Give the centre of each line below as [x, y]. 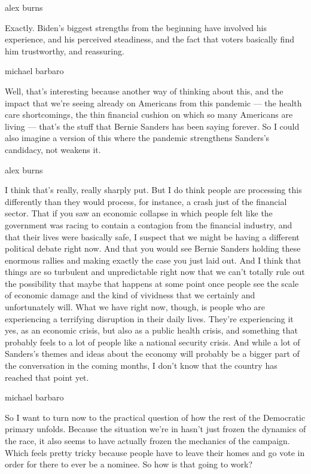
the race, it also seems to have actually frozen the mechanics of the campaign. [147, 441]
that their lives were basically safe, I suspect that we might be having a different [152, 236]
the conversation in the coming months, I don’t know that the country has [141, 366]
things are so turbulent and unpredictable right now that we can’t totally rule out [155, 272]
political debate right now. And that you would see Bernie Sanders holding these [153, 248]
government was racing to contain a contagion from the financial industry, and [149, 224]
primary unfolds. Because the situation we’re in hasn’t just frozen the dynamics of [155, 429]
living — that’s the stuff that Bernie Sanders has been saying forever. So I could [152, 126]
